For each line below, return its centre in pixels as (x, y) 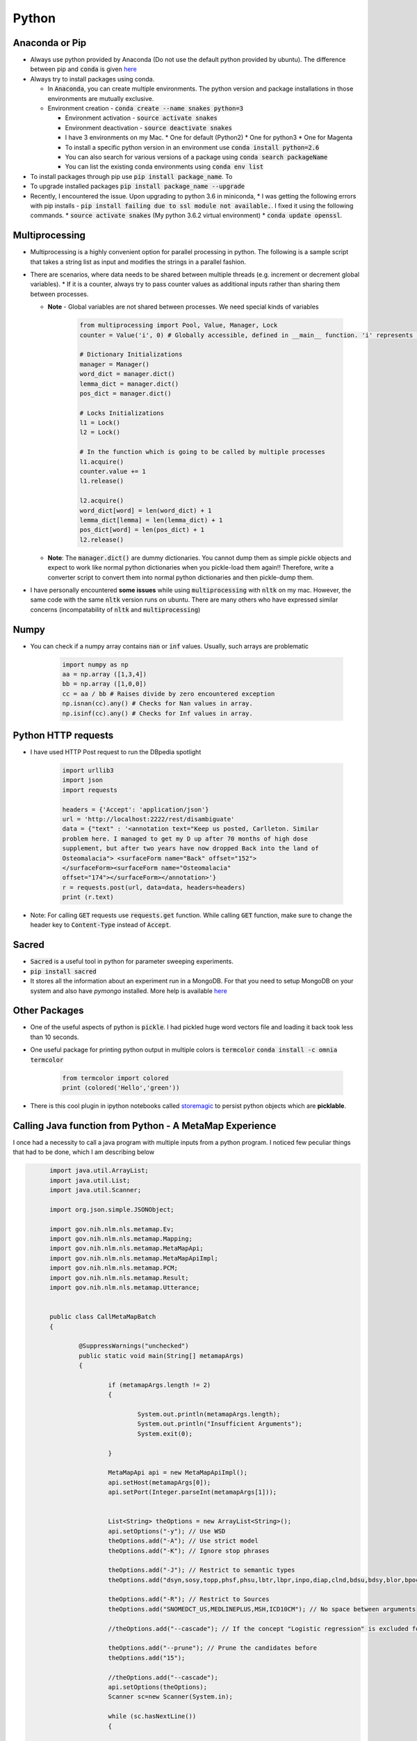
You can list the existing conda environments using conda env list (164, 166)
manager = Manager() (114, 364)
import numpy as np (95, 664)
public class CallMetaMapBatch (103, 1317)
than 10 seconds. (55, 1037)
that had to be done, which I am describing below (84, 1152)
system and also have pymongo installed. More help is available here (129, 991)
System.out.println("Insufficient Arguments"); (220, 1424)
